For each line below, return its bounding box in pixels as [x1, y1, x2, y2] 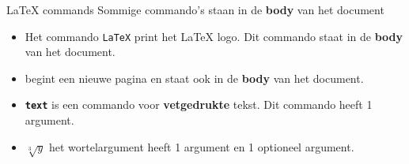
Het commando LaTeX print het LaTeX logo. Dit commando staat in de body [25, 28, 403, 44]
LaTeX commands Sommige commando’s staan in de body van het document [6, 2, 384, 17]
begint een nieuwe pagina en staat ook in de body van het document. [25, 69, 364, 86]
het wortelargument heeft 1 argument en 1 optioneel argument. [49, 138, 354, 155]
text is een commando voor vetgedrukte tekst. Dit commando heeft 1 [25, 96, 373, 113]
